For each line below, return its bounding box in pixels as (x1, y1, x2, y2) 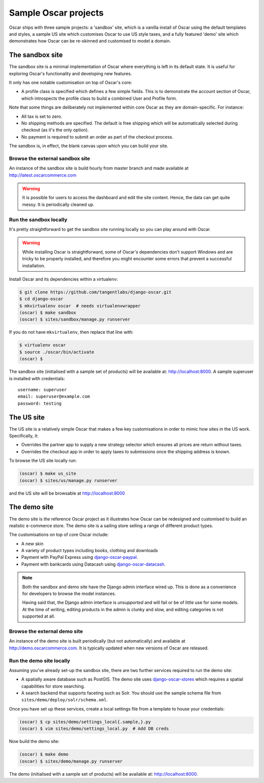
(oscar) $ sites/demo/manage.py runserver (19, 759, 123, 764)
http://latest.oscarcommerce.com (9, 172, 77, 178)
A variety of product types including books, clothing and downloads (21, 548, 158, 553)
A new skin (21, 541, 44, 547)
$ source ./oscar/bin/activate (19, 349, 95, 355)
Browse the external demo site (9, 628, 83, 635)
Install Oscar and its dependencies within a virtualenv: (9, 276, 118, 282)
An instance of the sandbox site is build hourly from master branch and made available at (9, 165, 189, 171)
